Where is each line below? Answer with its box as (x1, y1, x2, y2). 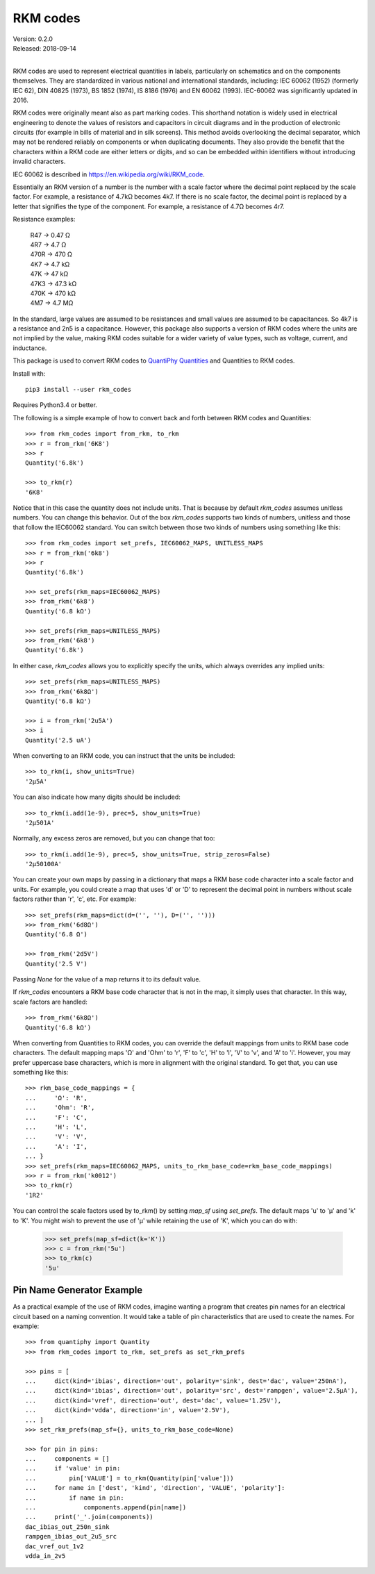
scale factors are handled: (12, 997, 88, 1006)
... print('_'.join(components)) (25, 1513, 154, 1521)
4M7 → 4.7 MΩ (30, 299, 74, 307)
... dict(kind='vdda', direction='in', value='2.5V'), (25, 1407, 231, 1414)
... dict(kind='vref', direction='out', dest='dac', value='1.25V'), (25, 1396, 282, 1405)
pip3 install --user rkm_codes (25, 386, 132, 394)
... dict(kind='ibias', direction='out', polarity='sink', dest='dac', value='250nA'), (25, 1377, 347, 1385)
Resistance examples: (12, 215, 76, 224)
